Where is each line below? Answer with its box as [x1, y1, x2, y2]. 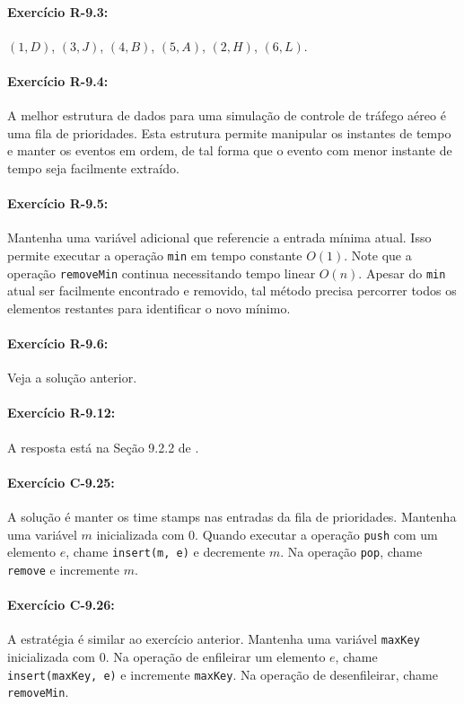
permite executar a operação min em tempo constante [7, 245, 302, 264]
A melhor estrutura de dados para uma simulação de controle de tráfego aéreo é [7, 106, 446, 125]
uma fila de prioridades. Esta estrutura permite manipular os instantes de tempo [7, 123, 451, 142]
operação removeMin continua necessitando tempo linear [7, 263, 316, 282]
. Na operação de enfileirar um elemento [105, 647, 326, 666]
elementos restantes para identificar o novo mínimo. [7, 298, 291, 317]
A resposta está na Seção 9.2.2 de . [7, 437, 199, 456]
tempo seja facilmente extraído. [7, 158, 179, 177]
